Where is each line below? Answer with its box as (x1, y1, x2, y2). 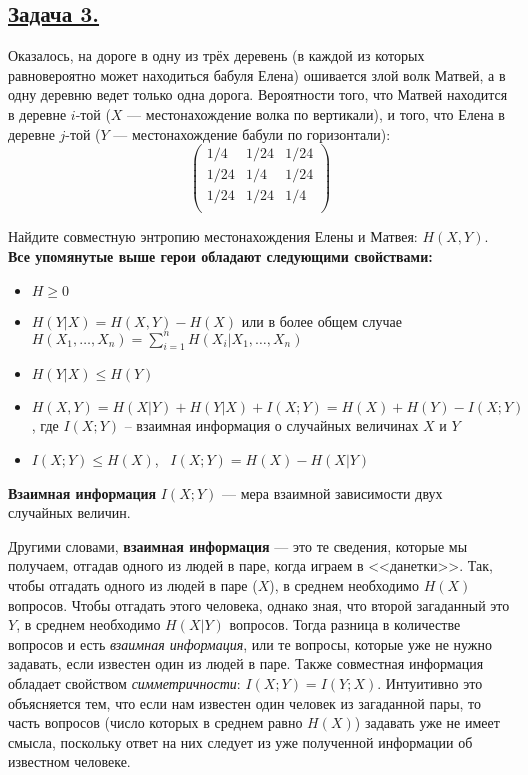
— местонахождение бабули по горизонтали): (113, 123, 391, 144)
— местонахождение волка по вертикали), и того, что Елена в (127, 103, 505, 124)
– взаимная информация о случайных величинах (124, 415, 419, 436)
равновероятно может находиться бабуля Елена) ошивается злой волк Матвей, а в (8, 64, 506, 85)
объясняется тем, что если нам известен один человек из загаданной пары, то (8, 692, 482, 713)
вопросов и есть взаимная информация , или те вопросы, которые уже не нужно (8, 633, 492, 654)
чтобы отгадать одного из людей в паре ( (8, 575, 258, 595)
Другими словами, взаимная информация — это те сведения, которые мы (8, 535, 468, 556)
